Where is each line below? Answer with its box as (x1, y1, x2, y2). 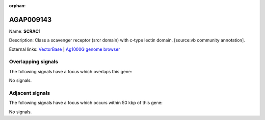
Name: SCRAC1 (9, 28, 41, 34)
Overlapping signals (9, 59, 58, 65)
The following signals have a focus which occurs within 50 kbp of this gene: (9, 100, 163, 106)
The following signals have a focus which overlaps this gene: (9, 68, 132, 74)
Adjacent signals (9, 89, 50, 96)
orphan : (9, 3, 26, 8)
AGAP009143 (9, 15, 52, 24)
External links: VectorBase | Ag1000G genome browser (9, 46, 120, 52)
